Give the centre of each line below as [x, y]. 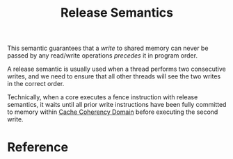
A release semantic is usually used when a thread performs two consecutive [116, 69]
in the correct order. [36, 84]
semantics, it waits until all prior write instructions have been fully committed [117, 105]
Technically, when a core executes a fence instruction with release [103, 97]
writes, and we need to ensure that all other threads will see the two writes [114, 76]
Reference [38, 148]
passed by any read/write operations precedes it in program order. [103, 56]
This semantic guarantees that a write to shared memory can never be [108, 48]
